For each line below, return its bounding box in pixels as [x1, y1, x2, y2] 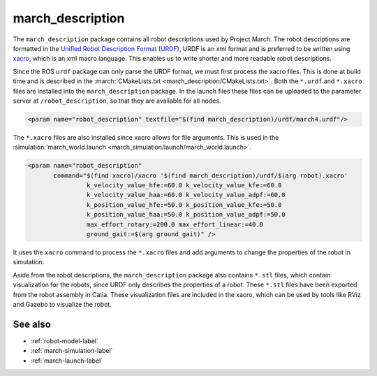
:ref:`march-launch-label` [30, 356, 103, 365]
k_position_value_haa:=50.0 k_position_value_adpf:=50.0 [86, 210, 286, 219]
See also [13, 318, 52, 330]
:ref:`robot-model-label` [30, 336, 99, 345]
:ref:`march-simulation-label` [30, 347, 113, 355]
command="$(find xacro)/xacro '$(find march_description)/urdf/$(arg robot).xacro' [53, 171, 348, 180]
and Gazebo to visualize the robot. [13, 300, 112, 308]
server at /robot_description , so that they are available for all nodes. [13, 96, 221, 105]
